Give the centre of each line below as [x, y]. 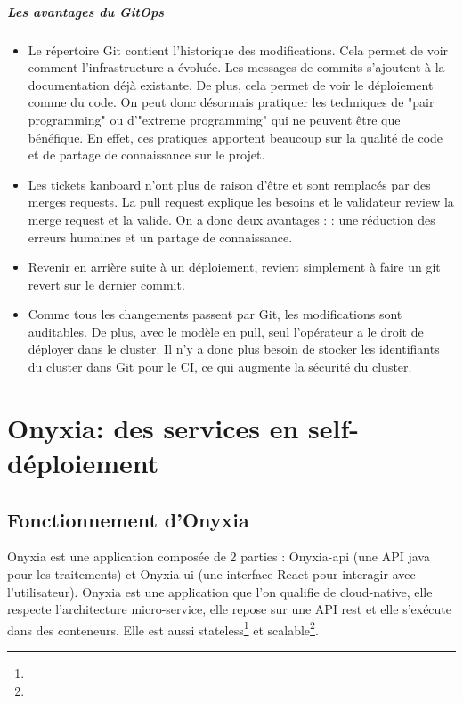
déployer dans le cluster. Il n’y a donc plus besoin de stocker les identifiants [234, 349]
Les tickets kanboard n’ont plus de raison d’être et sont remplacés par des [229, 184]
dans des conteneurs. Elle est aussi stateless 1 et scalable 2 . [163, 628]
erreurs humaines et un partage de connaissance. [160, 237]
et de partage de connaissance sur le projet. [146, 155]
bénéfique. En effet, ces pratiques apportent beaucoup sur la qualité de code [236, 137]
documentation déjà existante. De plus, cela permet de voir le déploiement [231, 84]
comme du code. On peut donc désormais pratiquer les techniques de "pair [231, 102]
